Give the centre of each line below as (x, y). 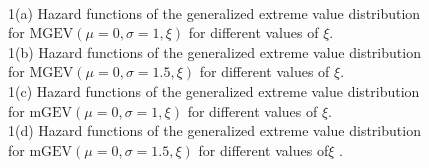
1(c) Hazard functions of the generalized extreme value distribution (214, 90)
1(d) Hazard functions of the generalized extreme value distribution (214, 130)
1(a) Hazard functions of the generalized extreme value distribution (214, 12)
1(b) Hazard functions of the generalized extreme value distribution (214, 51)
